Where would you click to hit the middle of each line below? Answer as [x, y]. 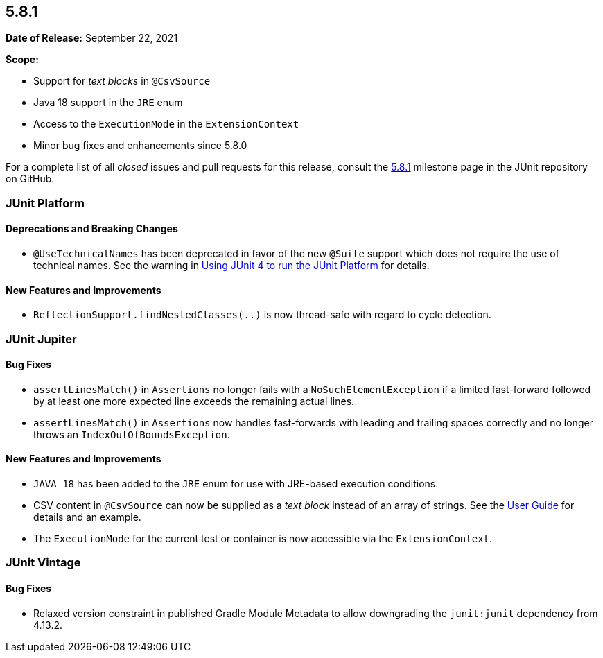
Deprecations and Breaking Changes [92, 229]
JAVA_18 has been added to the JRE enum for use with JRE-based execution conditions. [236, 484]
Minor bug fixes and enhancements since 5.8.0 [140, 146]
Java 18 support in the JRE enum [108, 103]
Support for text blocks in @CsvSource [122, 81]
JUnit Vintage [43, 563]
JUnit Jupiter [41, 339]
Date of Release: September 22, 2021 [92, 38]
